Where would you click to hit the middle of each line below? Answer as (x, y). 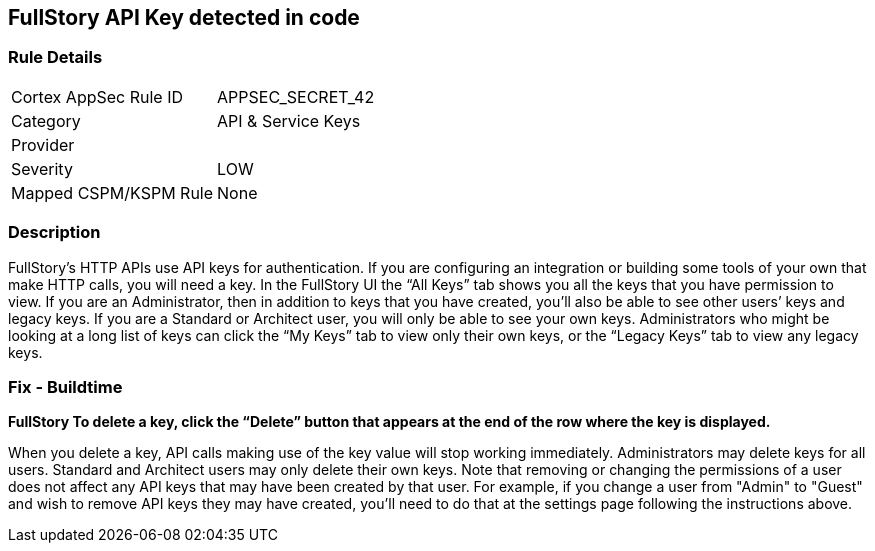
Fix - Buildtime (65, 386)
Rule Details (55, 57)
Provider (43, 144)
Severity (42, 168)
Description (54, 232)
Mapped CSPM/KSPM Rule (112, 192)
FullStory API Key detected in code (184, 17)
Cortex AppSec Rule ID (97, 96)
